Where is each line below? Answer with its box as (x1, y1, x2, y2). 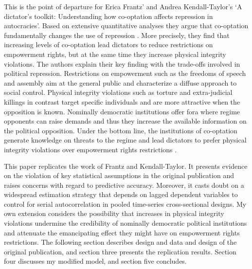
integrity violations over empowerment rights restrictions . (4, 144, 177, 154)
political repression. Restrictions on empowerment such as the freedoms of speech (4, 68, 246, 78)
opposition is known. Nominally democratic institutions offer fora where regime (4, 106, 240, 116)
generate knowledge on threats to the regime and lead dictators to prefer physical (4, 135, 247, 145)
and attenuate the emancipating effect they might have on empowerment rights (4, 227, 240, 237)
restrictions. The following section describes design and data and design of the (4, 237, 237, 247)
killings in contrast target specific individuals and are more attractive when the (4, 96, 240, 107)
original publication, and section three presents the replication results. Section (4, 246, 236, 256)
